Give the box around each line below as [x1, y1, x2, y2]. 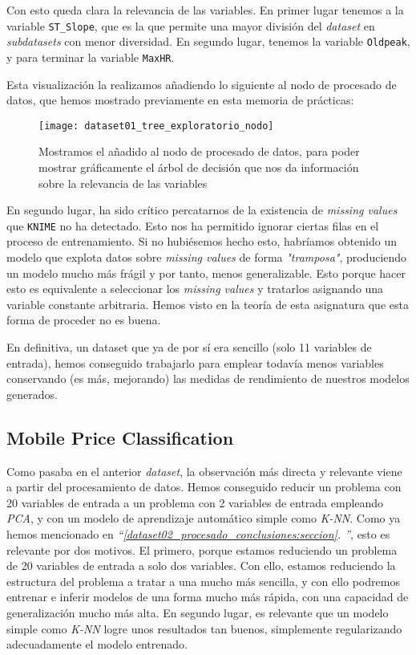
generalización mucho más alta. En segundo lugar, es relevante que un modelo [6, 604, 389, 620]
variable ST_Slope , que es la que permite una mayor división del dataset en [6, 17, 375, 34]
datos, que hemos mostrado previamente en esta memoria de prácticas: [6, 92, 354, 108]
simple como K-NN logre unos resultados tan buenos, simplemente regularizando [6, 620, 402, 637]
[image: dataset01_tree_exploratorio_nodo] [38, 120, 274, 132]
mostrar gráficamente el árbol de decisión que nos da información [38, 159, 359, 175]
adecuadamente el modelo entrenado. [6, 636, 188, 653]
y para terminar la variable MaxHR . [6, 48, 175, 65]
